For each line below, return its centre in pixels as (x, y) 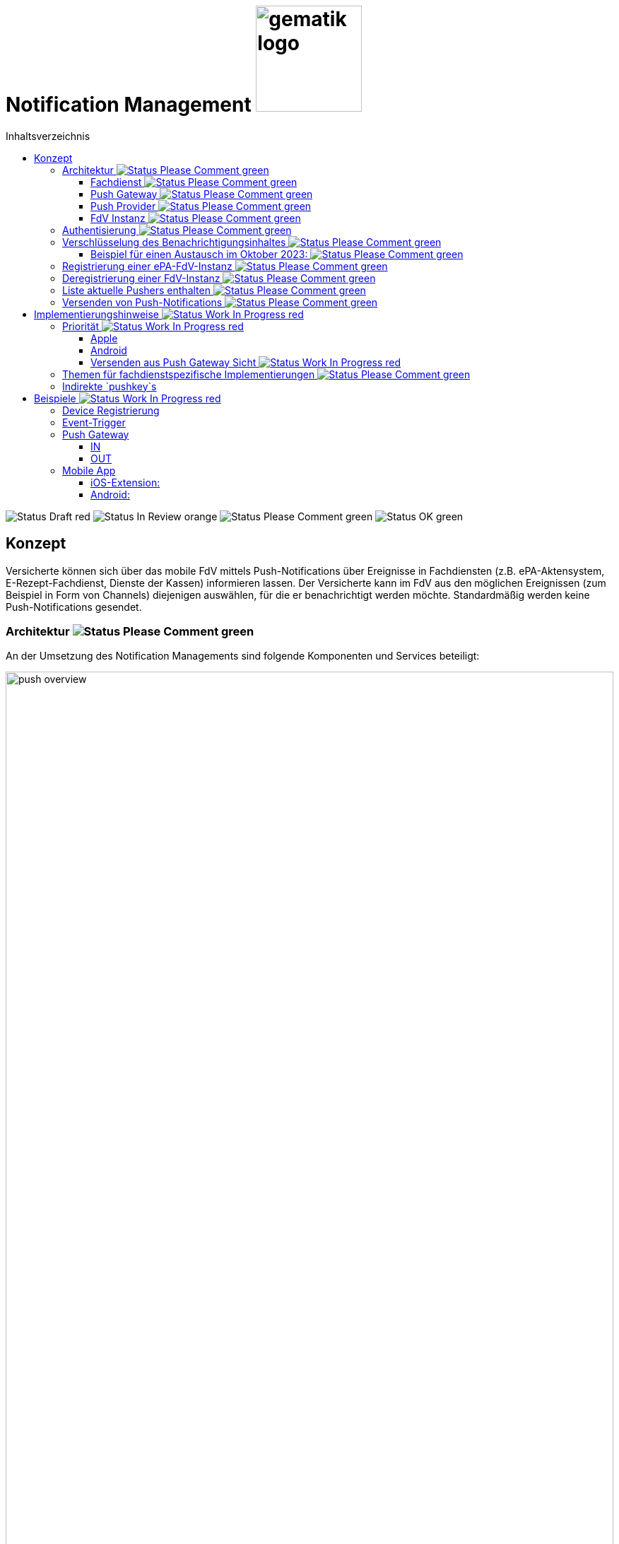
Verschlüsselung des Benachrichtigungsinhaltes (174, 242)
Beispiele (55, 398)
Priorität (81, 326)
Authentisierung (99, 230)
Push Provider (123, 206)
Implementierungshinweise (97, 314)
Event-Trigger (94, 422)
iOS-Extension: (125, 482)
